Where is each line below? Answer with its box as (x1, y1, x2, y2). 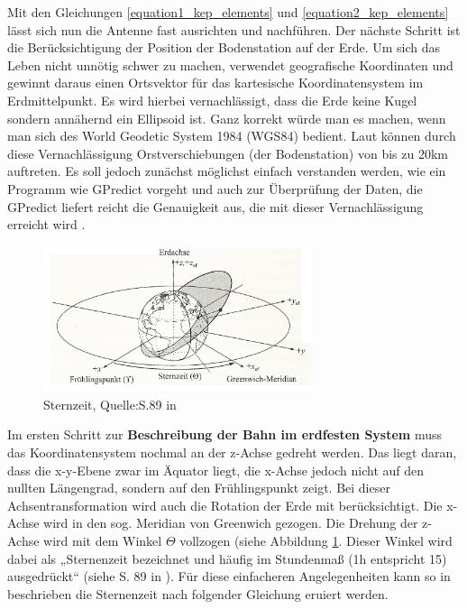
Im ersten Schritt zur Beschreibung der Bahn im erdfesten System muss (7, 425, 442, 444)
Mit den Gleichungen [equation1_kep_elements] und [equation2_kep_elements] (7, 3, 449, 21)
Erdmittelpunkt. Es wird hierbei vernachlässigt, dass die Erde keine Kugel (7, 90, 417, 109)
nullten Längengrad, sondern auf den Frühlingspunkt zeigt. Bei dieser (7, 478, 390, 497)
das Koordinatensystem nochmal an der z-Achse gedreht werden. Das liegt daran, (7, 442, 457, 461)
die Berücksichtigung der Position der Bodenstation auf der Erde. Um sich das (7, 38, 441, 57)
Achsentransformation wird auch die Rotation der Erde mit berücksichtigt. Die (7, 495, 443, 514)
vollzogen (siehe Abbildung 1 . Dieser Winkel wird (179, 531, 453, 549)
